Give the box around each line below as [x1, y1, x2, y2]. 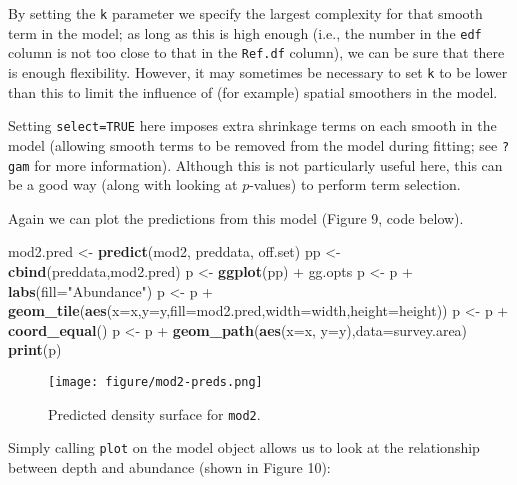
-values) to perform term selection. [249, 174, 461, 195]
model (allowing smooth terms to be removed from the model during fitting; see [8, 134, 498, 155]
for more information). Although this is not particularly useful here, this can [34, 154, 503, 175]
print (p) [8, 339, 62, 360]
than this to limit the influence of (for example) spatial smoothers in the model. [8, 81, 498, 102]
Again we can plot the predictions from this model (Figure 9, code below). [8, 207, 464, 228]
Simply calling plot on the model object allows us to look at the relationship [8, 437, 480, 458]
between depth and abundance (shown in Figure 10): [8, 456, 331, 477]
